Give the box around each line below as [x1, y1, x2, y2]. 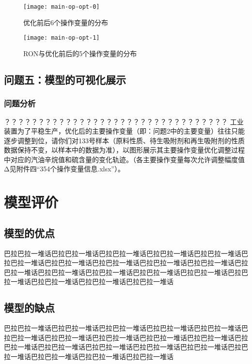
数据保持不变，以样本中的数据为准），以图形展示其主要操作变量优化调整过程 [4, 145, 245, 155]
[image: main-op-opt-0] [23, 3, 100, 10]
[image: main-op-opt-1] [23, 34, 100, 42]
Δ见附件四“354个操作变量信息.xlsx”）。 [4, 164, 125, 174]
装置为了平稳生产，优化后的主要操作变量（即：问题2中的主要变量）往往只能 [4, 126, 245, 136]
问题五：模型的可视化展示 [4, 72, 126, 87]
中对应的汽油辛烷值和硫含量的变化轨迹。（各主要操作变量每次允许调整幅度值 [4, 154, 245, 164]
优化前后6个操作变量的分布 [23, 17, 108, 27]
